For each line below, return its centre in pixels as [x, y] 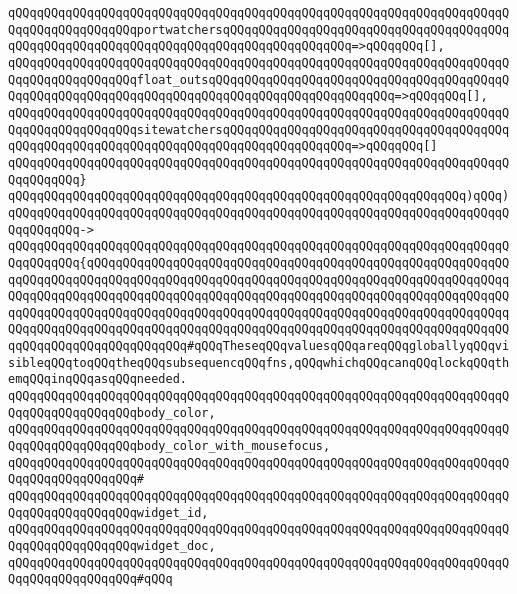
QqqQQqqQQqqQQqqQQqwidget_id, [108, 512]
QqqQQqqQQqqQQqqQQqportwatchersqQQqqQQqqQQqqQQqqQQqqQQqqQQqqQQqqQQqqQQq [259, 29]
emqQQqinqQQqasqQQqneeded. [97, 379]
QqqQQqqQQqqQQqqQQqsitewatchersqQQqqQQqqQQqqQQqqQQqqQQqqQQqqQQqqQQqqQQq [259, 129]
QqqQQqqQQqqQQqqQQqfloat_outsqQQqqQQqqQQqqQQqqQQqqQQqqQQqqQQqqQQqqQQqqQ [259, 79]
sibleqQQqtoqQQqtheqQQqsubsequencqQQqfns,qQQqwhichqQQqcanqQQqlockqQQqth [259, 362]
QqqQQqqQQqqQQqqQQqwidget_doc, [112, 546]
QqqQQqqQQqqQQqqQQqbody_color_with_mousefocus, [169, 446]
